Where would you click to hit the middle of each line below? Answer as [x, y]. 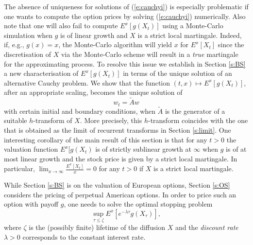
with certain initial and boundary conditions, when [80, 111]
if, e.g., [14, 44]
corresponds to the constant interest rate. [84, 236]
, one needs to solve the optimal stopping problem [138, 204]
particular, [19, 168]
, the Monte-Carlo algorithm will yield [115, 44]
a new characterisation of [41, 73]
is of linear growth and [94, 35]
